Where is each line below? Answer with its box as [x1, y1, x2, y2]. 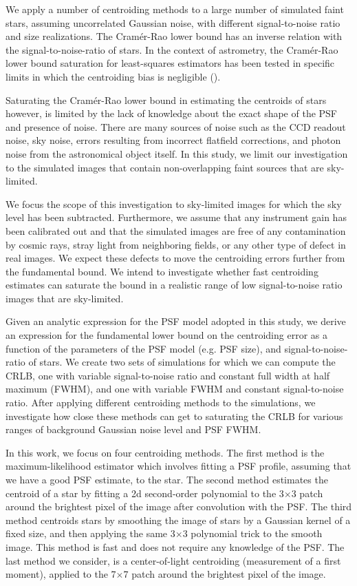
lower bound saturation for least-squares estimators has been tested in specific [6, 56, 335, 70]
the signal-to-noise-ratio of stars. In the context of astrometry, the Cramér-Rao [6, 42, 338, 56]
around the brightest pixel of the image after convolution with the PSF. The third [6, 499, 352, 514]
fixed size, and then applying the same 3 [6, 526, 175, 541]
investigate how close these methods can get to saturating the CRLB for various [6, 408, 343, 423]
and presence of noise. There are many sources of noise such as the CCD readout [6, 119, 346, 134]
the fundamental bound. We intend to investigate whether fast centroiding [6, 264, 318, 278]
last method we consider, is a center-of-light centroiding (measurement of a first [6, 553, 341, 567]
